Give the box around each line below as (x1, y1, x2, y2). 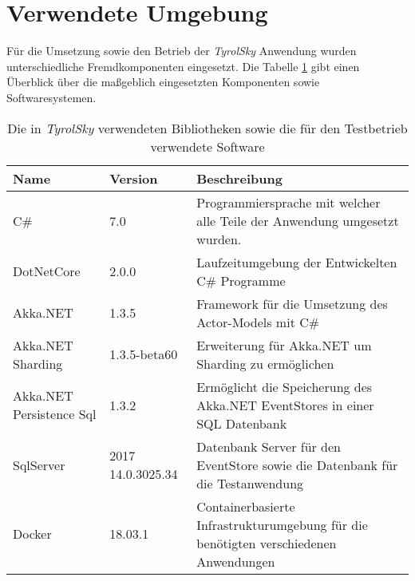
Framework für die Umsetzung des (196, 294, 388, 313)
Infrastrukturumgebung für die (196, 515, 368, 534)
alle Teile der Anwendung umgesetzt (196, 211, 399, 230)
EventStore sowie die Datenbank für (196, 455, 398, 474)
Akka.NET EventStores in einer (196, 395, 374, 414)
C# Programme (196, 271, 286, 290)
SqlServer (13, 455, 65, 474)
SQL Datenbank (196, 413, 287, 433)
